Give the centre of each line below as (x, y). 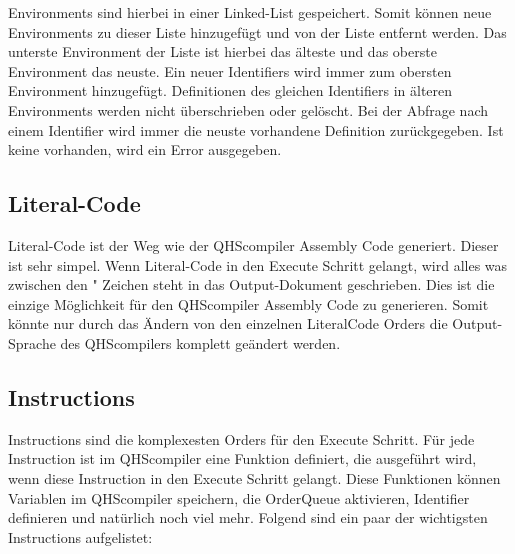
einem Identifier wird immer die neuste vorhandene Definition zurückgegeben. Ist (256, 129)
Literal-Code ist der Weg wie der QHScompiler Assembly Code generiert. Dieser (253, 244)
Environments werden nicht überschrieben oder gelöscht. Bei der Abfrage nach (248, 109)
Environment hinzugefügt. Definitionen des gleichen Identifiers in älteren (230, 90)
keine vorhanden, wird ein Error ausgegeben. (145, 149)
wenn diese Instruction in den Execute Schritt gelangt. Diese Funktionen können (254, 477)
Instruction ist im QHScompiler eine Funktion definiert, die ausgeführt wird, (242, 458)
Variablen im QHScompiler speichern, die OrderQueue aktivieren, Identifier (239, 497)
